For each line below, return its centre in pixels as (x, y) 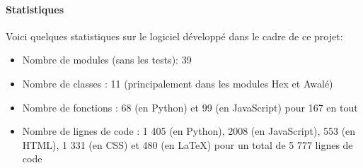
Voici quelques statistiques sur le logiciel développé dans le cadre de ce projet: (174, 36)
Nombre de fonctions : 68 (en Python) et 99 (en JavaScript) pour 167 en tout (190, 107)
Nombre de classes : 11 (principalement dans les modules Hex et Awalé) (178, 83)
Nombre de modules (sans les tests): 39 (107, 60)
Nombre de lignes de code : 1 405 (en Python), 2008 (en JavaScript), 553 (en (189, 131)
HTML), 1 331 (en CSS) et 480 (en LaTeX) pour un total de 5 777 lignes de (188, 144)
